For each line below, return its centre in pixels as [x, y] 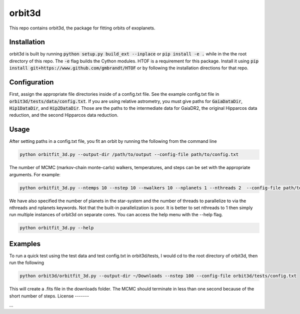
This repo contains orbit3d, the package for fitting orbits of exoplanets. [82, 28]
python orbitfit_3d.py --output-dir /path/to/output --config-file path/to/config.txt [129, 155]
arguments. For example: [35, 174]
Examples [25, 244]
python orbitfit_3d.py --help [57, 228]
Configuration [31, 82]
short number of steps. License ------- [49, 296]
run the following [27, 263]
